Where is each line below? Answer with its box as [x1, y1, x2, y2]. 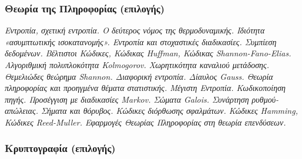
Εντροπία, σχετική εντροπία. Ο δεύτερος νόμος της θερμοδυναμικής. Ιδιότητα [5, 24, 265, 36]
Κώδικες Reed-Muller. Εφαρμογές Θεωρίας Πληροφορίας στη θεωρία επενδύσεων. [5, 116, 286, 128]
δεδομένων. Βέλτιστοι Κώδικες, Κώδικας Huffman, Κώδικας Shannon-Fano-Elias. [5, 47, 291, 59]
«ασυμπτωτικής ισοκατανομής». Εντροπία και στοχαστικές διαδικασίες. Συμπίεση [5, 35, 277, 48]
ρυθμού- [251, 93, 279, 105]
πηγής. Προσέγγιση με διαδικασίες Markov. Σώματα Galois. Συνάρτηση [5, 93, 249, 105]
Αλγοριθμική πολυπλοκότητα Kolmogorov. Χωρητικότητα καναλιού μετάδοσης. [5, 59, 269, 70]
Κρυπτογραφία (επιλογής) [5, 141, 116, 155]
